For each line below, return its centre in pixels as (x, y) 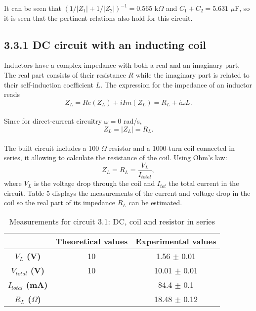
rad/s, (132, 121)
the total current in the (204, 183)
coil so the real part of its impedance (60, 202)
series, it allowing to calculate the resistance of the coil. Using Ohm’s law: (116, 157)
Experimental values (176, 241)
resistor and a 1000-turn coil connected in (172, 148)
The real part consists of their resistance (65, 74)
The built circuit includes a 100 (52, 148)
